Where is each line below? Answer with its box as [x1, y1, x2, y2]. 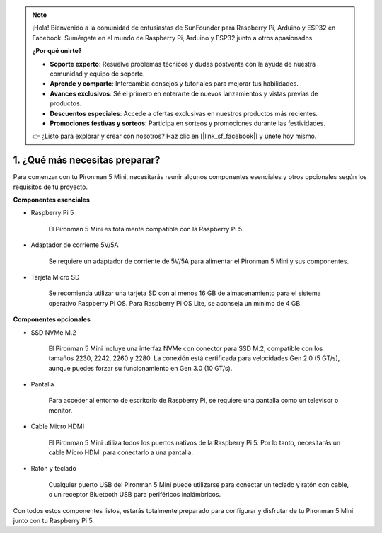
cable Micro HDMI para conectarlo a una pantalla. [48, 448, 194, 457]
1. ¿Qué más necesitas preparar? [13, 154, 161, 166]
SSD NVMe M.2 [30, 328, 77, 336]
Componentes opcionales [13, 315, 91, 323]
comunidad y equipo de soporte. [50, 69, 145, 78]
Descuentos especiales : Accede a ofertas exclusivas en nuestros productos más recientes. [50, 109, 318, 118]
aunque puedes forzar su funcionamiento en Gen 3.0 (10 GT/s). [48, 364, 233, 372]
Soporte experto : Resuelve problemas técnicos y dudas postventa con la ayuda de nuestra [50, 59, 316, 68]
